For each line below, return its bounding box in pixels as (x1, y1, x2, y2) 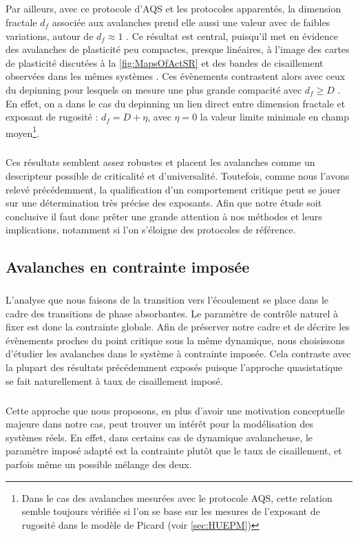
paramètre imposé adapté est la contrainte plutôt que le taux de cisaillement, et (6, 443, 342, 458)
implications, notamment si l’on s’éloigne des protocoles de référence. (6, 222, 296, 237)
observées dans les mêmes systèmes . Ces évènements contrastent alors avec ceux (6, 69, 346, 83)
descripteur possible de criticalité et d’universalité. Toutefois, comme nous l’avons (6, 168, 350, 182)
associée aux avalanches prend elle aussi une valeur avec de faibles (52, 14, 330, 29)
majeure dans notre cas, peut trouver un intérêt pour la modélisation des (6, 417, 314, 431)
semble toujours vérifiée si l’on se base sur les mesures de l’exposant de (21, 504, 320, 518)
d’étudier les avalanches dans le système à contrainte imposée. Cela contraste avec (6, 346, 351, 361)
